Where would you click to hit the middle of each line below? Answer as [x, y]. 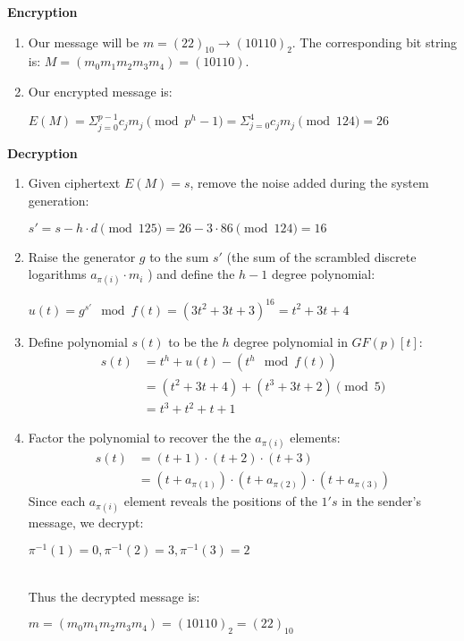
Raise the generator [82, 256]
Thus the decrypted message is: [114, 596]
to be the [193, 341]
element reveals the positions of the [220, 501]
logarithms [57, 274]
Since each [57, 501]
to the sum [179, 256]
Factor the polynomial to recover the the [139, 438]
